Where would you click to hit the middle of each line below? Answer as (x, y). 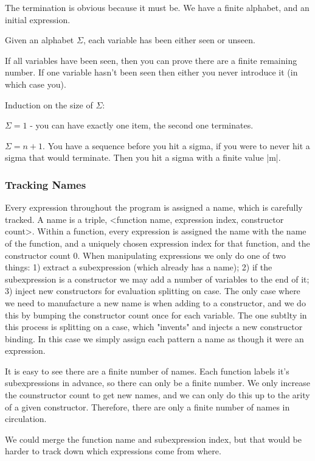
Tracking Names (46, 184)
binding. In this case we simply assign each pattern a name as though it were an (154, 338)
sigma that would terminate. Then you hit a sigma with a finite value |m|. (143, 157)
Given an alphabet (40, 40)
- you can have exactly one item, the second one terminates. (142, 125)
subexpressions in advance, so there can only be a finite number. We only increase (157, 383)
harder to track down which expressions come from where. (113, 451)
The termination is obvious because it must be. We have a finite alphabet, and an (157, 7)
